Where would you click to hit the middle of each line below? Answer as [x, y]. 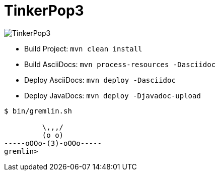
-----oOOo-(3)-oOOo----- [53, 143]
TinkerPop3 [44, 11]
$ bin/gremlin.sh [38, 111]
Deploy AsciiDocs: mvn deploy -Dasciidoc [100, 80]
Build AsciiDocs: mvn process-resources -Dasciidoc [120, 64]
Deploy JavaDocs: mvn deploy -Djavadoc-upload [113, 95]
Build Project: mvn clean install [83, 48]
